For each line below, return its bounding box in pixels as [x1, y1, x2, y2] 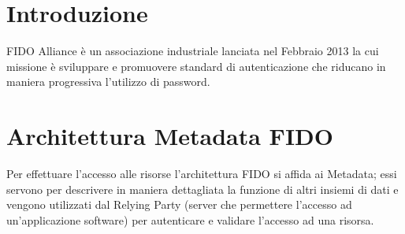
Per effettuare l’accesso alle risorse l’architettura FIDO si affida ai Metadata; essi [6, 165, 397, 182]
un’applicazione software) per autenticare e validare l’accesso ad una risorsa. [6, 211, 374, 228]
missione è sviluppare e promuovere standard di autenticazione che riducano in [6, 58, 386, 74]
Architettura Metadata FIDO [6, 120, 333, 152]
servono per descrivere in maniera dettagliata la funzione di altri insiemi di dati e [6, 180, 399, 197]
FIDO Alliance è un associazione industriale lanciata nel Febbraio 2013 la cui [6, 43, 379, 59]
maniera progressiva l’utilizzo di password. [6, 73, 210, 90]
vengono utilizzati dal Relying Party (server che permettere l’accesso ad [6, 196, 352, 213]
